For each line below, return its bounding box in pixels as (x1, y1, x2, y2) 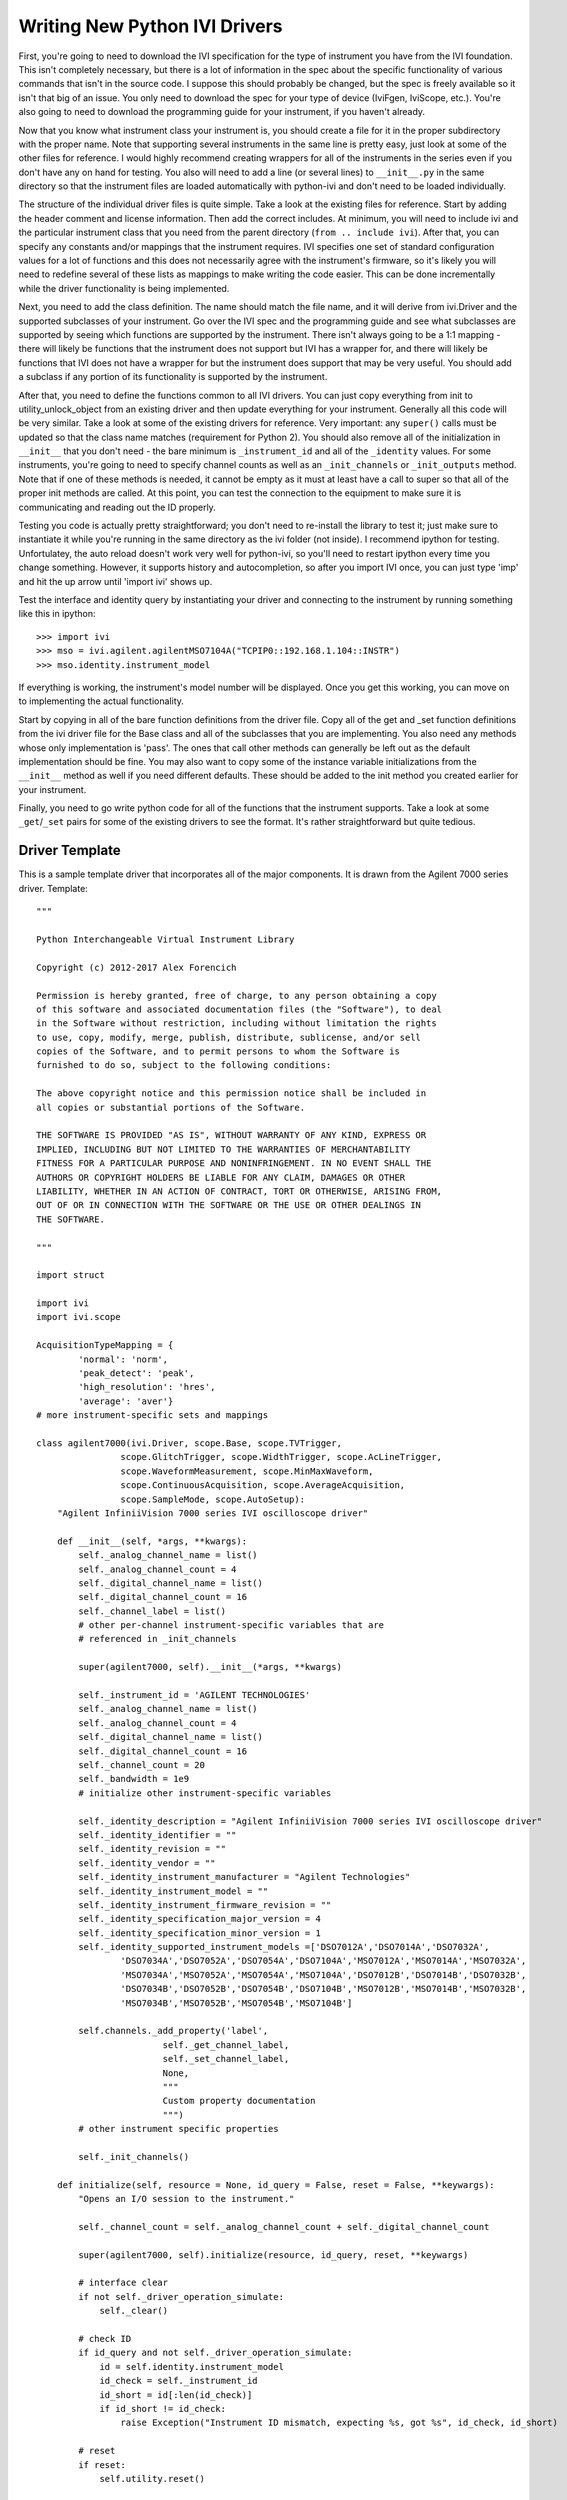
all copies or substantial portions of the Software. (36, 1101, 305, 1113)
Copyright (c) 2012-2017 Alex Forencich (36, 961, 237, 973)
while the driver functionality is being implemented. (18, 282, 230, 294)
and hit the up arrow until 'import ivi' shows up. (18, 575, 213, 587)
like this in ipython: (18, 608, 96, 620)
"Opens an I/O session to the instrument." (78, 2193, 295, 2205)
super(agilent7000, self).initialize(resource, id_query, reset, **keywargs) (78, 2249, 469, 2260)
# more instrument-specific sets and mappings (36, 1410, 269, 1421)
